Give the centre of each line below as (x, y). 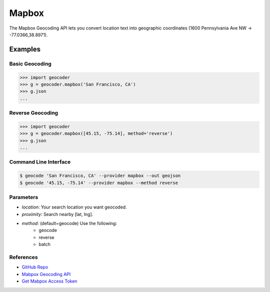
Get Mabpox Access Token (49, 281)
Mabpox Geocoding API (46, 274)
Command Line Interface (40, 162)
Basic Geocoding (30, 63)
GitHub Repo (35, 267)
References (23, 257)
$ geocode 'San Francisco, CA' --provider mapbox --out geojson (100, 176)
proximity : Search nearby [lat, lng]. (57, 214)
